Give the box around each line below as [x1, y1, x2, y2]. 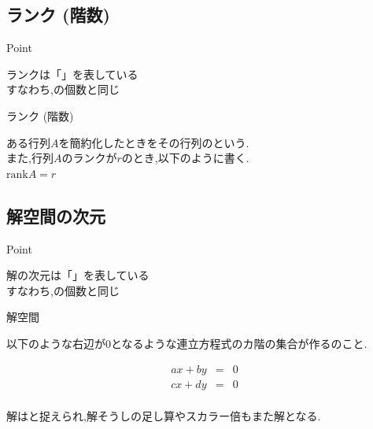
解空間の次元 [6, 203, 105, 227]
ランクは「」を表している [6, 65, 138, 82]
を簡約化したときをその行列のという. [58, 134, 249, 150]
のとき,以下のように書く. [121, 150, 249, 166]
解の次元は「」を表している [6, 267, 150, 283]
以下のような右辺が [6, 335, 105, 351]
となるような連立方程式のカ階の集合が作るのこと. [111, 335, 367, 351]
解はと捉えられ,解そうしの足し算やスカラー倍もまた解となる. [6, 407, 321, 423]
